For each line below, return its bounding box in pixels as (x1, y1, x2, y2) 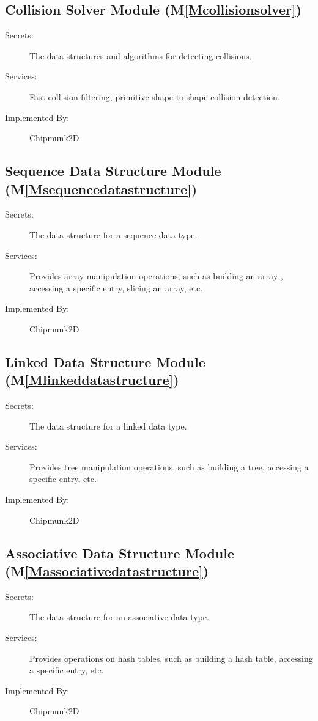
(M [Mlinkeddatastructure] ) (5, 370, 179, 389)
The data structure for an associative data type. (29, 610, 209, 623)
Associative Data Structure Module (5, 543, 234, 562)
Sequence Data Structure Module (5, 161, 221, 180)
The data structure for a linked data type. (29, 419, 187, 432)
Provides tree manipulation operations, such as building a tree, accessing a (29, 460, 309, 473)
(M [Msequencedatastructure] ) (5, 179, 198, 198)
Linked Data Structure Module (5, 352, 205, 371)
